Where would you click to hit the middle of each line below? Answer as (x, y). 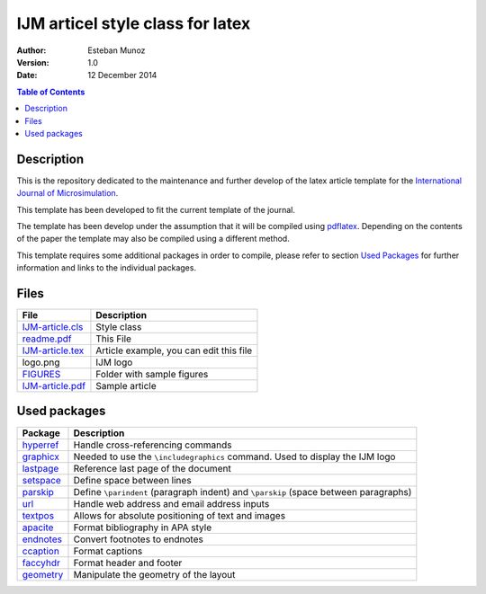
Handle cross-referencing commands (153, 445)
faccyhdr (41, 563)
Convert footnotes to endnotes (139, 539)
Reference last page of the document (152, 468)
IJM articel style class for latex (134, 23)
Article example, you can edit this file (174, 350)
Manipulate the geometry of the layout (154, 574)
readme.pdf (47, 339)
